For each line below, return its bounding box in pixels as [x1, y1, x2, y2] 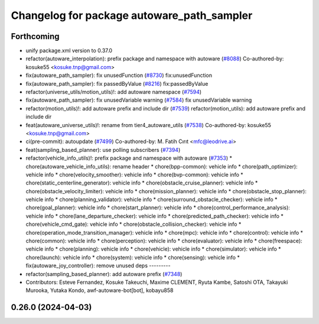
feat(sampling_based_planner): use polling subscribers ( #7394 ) [25, 146, 181, 153]
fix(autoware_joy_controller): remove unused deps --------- [25, 262, 171, 269]
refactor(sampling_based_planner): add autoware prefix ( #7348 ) [25, 270, 183, 277]
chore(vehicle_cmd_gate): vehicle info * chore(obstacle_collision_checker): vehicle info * [25, 221, 242, 228]
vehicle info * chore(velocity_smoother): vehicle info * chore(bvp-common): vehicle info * [25, 171, 243, 178]
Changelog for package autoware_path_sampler [11, 9, 253, 22]
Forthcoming [11, 31, 60, 41]
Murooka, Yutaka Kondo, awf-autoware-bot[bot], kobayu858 [25, 287, 174, 294]
